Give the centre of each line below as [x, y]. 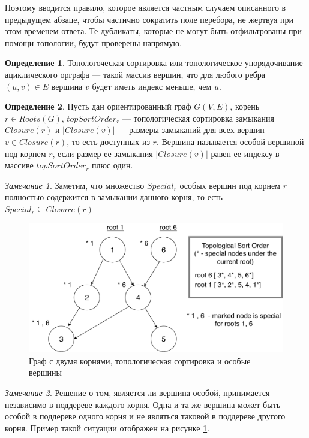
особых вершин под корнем [230, 185]
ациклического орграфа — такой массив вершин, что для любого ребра [135, 74]
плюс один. [112, 165]
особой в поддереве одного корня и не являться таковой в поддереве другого [145, 416]
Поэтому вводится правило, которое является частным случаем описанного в [145, 7]
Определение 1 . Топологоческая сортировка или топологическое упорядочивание [154, 63]
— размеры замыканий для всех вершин [191, 130]
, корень [245, 106]
